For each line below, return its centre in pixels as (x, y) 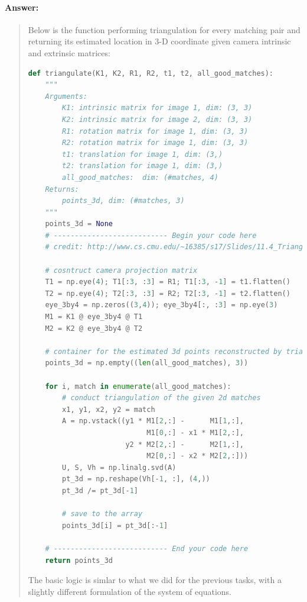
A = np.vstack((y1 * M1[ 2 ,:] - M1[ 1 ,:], (153, 421)
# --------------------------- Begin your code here (151, 235)
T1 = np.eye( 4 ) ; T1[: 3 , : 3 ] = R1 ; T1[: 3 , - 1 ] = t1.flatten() (168, 282)
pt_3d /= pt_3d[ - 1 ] (100, 490)
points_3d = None (79, 224)
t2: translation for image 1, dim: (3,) (143, 166)
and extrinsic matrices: (69, 52)
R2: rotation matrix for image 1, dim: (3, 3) (155, 143)
